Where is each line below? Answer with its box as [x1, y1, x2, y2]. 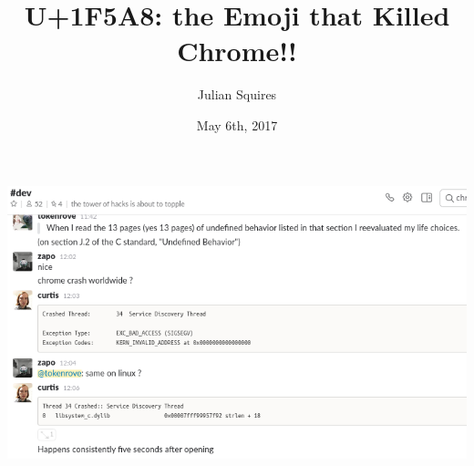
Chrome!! [177, 32, 297, 69]
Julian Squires [197, 85, 277, 104]
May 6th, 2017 [196, 115, 278, 134]
